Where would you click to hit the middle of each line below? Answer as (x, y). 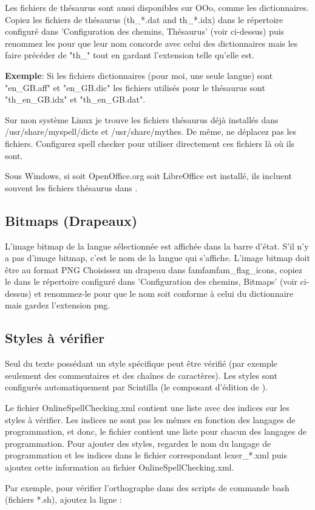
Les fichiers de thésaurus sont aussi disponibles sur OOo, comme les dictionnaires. (157, 7)
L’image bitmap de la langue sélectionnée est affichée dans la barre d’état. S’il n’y (157, 246)
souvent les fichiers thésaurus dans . (71, 187)
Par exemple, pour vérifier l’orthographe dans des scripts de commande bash (147, 487)
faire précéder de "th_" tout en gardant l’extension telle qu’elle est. (130, 55)
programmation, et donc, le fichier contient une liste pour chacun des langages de (156, 431)
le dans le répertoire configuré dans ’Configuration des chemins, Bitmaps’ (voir (151, 281)
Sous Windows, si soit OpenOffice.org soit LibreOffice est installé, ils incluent (148, 176)
